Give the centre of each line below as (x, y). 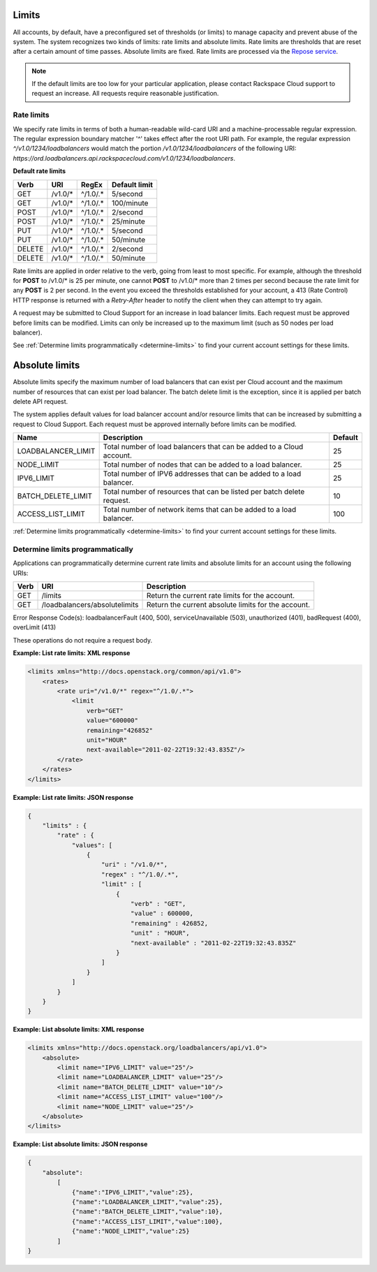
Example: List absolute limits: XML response (79, 1030)
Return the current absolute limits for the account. (228, 605)
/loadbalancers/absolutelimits (90, 605)
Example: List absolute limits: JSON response (80, 1144)
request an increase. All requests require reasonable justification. (125, 94)
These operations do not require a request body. (83, 640)
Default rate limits (39, 171)
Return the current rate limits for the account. (221, 596)
